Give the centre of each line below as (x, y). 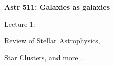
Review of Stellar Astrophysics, (52, 41)
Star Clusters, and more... (44, 57)
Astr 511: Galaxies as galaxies (57, 7)
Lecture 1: (20, 23)
